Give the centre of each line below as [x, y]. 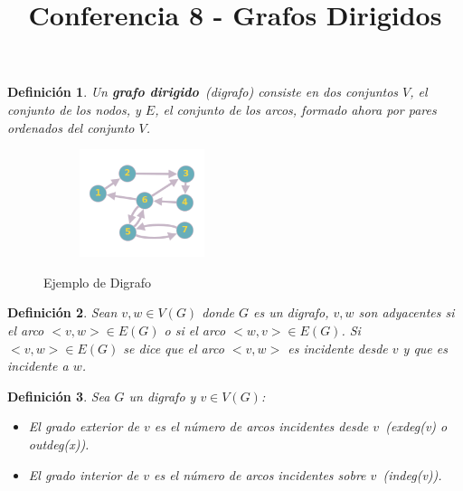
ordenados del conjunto [71, 127]
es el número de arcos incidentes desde [261, 426]
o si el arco [195, 330]
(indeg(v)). [412, 474]
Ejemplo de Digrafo [98, 282]
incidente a [38, 366]
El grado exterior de [84, 426]
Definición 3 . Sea [59, 396]
